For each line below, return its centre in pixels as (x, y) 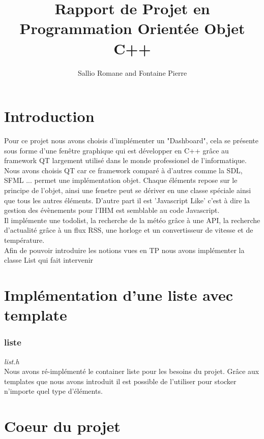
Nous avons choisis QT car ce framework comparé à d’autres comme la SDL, (123, 170)
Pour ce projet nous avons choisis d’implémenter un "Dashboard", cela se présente (131, 140)
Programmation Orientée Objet (132, 28)
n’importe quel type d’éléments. (53, 391)
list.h (12, 361)
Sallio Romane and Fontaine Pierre (132, 72)
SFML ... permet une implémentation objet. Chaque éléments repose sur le (121, 180)
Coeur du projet (62, 426)
